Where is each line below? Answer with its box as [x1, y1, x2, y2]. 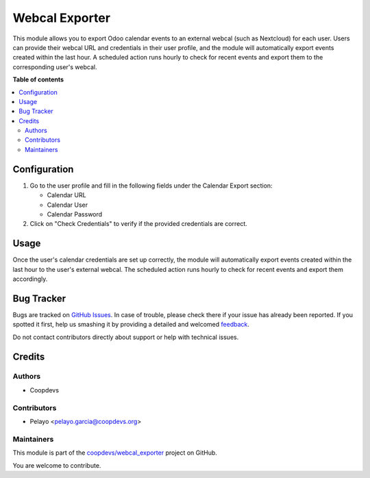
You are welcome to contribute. [12, 461, 101, 469]
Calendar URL [47, 191, 86, 199]
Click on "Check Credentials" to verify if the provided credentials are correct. [29, 220, 248, 228]
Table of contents [12, 75, 64, 84]
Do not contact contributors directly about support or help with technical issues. [12, 333, 239, 341]
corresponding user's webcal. [12, 62, 97, 71]
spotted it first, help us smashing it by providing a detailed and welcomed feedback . [12, 320, 250, 329]
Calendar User [47, 201, 88, 209]
